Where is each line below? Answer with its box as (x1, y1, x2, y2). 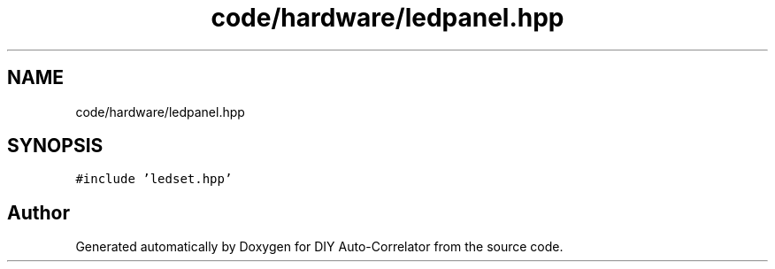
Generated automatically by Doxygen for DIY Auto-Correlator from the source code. (75, 239, 564, 255)
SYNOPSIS (7, 134, 104, 158)
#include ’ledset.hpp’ (75, 172, 233, 187)
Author (7, 201, 70, 224)
